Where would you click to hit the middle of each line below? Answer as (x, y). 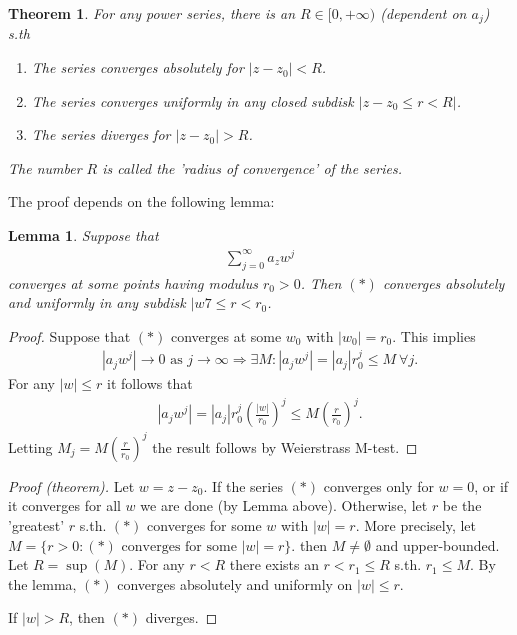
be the (462, 505)
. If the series (243, 485)
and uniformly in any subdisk (97, 302)
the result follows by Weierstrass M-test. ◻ (285, 446)
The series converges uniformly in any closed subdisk (192, 100)
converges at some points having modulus (133, 282)
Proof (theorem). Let (71, 485)
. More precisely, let (416, 524)
